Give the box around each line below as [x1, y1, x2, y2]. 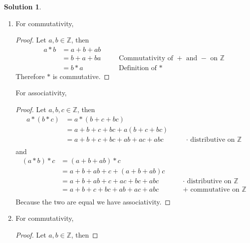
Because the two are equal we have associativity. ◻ [15, 196, 171, 206]
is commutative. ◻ [52, 71, 110, 81]
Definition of [118, 64, 157, 72]
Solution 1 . [4, 1, 41, 11]
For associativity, [15, 87, 67, 98]
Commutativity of [118, 54, 173, 62]
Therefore [15, 71, 45, 81]
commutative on [190, 186, 240, 194]
